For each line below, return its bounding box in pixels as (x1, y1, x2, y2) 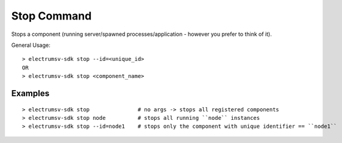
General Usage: (11, 41, 51, 49)
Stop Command (11, 9, 92, 23)
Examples (11, 88, 50, 99)
